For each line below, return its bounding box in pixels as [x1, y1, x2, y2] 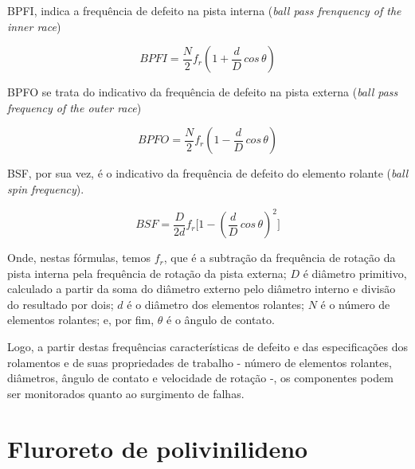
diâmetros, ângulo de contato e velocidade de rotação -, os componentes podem [7, 369, 393, 386]
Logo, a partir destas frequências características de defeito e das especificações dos [7, 338, 409, 355]
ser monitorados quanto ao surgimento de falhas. [7, 385, 245, 401]
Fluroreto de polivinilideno [7, 432, 308, 464]
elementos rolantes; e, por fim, [7, 311, 155, 328]
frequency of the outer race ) [7, 99, 142, 115]
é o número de [320, 295, 390, 312]
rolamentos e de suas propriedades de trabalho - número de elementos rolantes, [7, 354, 392, 370]
